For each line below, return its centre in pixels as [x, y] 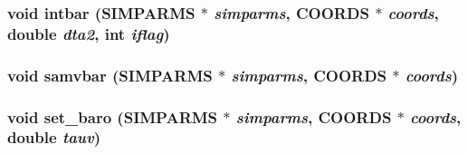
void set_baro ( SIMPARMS [113, 116]
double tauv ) [54, 137]
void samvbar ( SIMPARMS [110, 75]
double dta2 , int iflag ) [89, 33]
